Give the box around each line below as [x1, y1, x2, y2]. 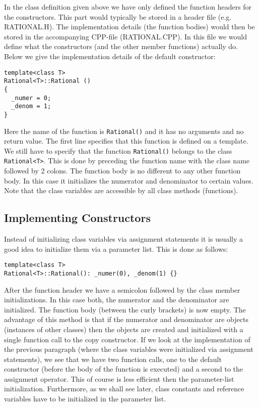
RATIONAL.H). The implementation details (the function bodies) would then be [4, 21, 255, 32]
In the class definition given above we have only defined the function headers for [4, 2, 252, 12]
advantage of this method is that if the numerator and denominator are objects [4, 314, 248, 325]
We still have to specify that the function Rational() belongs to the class [4, 145, 232, 156]
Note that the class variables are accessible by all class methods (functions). [4, 185, 238, 196]
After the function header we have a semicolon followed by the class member [4, 284, 240, 295]
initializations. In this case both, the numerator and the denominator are [4, 294, 229, 305]
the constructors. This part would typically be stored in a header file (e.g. [4, 11, 232, 22]
